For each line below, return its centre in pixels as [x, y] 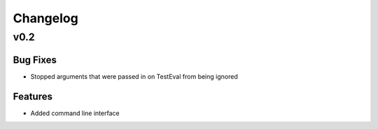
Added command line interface [75, 113]
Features [33, 97]
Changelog [45, 18]
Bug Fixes [35, 60]
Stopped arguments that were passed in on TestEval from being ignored [134, 76]
